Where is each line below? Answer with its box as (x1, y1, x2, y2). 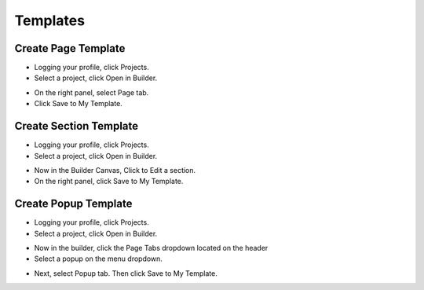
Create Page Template (14, 42, 126, 55)
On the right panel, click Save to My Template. (34, 177, 184, 186)
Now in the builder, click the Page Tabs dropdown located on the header (34, 244, 269, 252)
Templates (14, 12, 86, 29)
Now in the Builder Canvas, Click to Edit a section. (34, 165, 196, 174)
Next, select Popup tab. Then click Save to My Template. (34, 268, 217, 278)
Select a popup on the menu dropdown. (34, 254, 163, 263)
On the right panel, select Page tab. (34, 87, 149, 97)
